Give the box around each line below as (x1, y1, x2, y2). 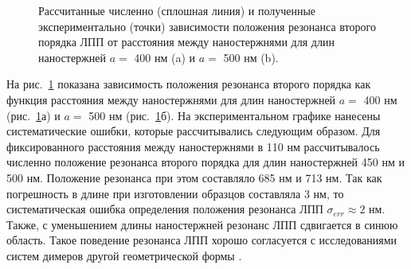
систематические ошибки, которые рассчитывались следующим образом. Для (6, 123, 381, 139)
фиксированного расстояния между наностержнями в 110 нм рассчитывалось (6, 138, 380, 154)
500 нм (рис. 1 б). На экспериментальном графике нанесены (88, 107, 381, 123)
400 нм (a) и (134, 49, 196, 65)
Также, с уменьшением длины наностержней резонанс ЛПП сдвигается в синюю (6, 216, 398, 232)
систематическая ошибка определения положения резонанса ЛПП (6, 201, 323, 217)
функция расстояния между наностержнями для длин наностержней (6, 91, 336, 107)
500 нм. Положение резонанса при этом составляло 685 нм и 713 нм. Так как (6, 169, 382, 185)
